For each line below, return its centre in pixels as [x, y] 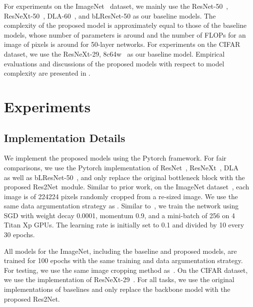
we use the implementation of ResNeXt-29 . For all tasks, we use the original [119, 279]
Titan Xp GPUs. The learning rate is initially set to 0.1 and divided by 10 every [124, 225]
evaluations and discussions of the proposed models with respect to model [114, 63]
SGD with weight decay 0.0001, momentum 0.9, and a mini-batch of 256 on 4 [119, 215]
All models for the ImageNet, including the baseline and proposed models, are [120, 251]
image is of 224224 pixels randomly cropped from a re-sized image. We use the [121, 196]
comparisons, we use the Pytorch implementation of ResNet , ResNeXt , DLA [121, 167]
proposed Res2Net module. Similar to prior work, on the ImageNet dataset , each [127, 187]
